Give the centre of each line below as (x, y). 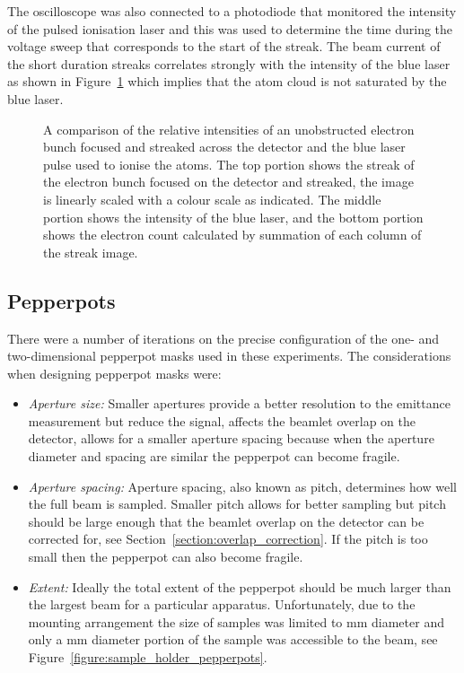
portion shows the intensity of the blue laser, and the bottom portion (233, 217)
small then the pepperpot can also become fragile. (166, 557)
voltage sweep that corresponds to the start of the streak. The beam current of (224, 46)
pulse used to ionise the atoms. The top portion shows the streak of (229, 164)
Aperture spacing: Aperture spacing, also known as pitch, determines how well (242, 486)
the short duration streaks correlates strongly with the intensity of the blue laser (229, 63)
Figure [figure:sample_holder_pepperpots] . (148, 657)
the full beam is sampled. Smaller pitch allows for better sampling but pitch (237, 504)
